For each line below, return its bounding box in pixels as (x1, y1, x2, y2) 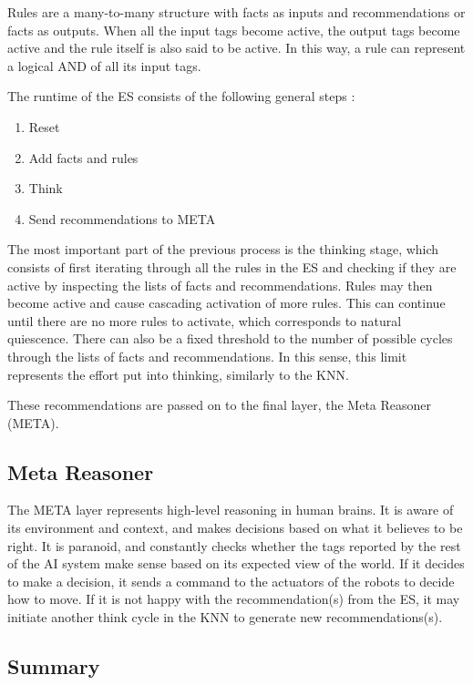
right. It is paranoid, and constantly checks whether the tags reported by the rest (7, 536, 461, 555)
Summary (7, 652, 100, 680)
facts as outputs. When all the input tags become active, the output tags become (7, 20, 460, 39)
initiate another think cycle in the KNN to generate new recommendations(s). (7, 608, 443, 627)
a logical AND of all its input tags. (7, 56, 201, 75)
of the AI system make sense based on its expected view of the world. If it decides (7, 554, 465, 573)
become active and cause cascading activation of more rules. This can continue (7, 293, 446, 312)
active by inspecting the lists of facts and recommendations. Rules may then (7, 275, 433, 294)
